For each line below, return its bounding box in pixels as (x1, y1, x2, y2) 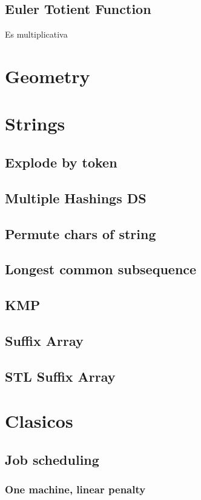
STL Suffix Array (5, 367, 116, 385)
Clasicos (5, 408, 73, 433)
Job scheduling (5, 450, 99, 468)
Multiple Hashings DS (5, 188, 147, 207)
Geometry (5, 63, 90, 88)
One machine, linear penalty (5, 482, 146, 497)
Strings (5, 111, 65, 136)
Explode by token (5, 152, 117, 171)
